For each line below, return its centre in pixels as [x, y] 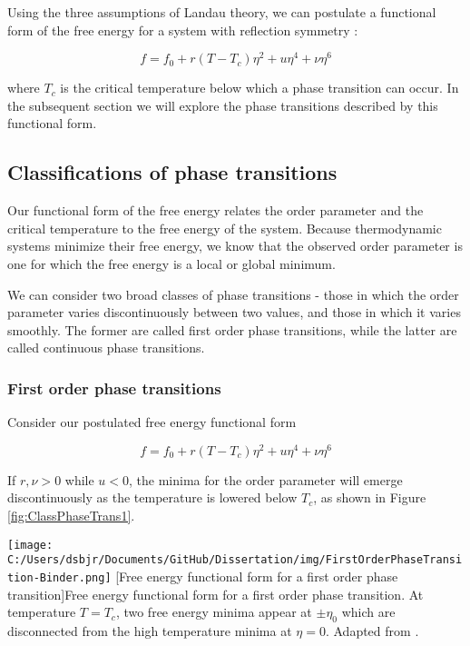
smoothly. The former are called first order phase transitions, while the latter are [232, 329]
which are [368, 612]
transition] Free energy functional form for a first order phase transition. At [215, 594]
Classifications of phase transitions [172, 172]
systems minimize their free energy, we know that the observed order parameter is [235, 246]
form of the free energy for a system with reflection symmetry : [183, 30]
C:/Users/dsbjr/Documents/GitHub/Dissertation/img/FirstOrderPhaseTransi [235, 560]
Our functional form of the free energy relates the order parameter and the [215, 210]
